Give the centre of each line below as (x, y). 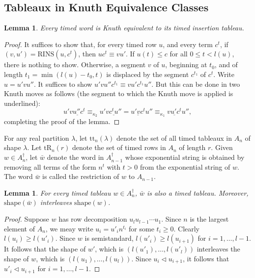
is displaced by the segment (148, 74)
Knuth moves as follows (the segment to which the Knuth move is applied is (119, 93)
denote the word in (75, 157)
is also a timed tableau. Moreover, (198, 192)
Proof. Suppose (27, 219)
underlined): (22, 103)
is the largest (209, 219)
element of (19, 228)
